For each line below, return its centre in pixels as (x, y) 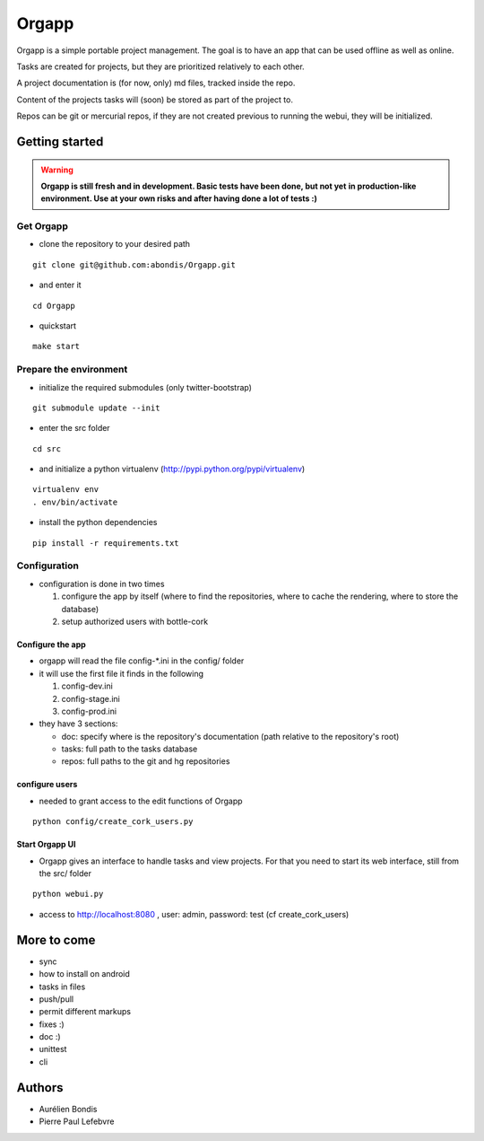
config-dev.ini (87, 686)
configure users (47, 785)
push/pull (56, 999)
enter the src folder (75, 428)
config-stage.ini (91, 698)
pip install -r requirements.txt (106, 543)
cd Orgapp (54, 306)
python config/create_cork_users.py (113, 822)
